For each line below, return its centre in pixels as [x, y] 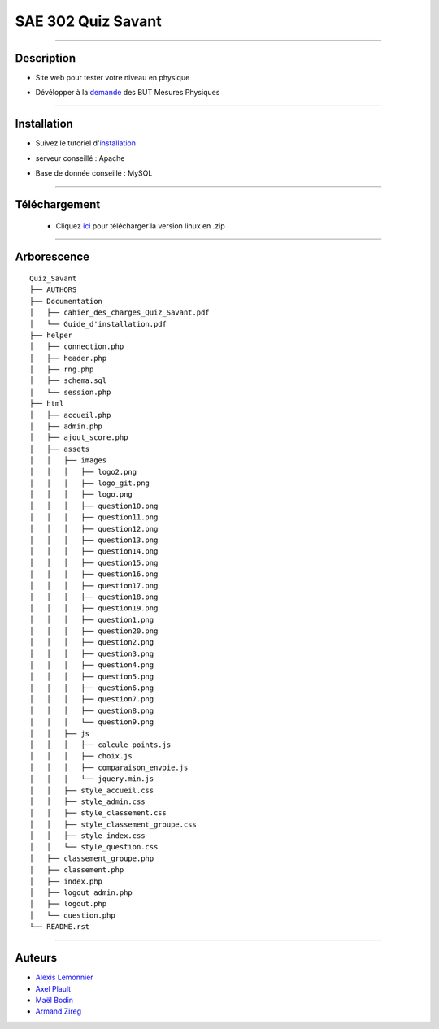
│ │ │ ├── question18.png [94, 597]
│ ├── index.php [66, 881]
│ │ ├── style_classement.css [98, 813]
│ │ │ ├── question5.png [92, 676]
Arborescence [52, 257]
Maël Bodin [54, 1000]
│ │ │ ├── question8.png [92, 710]
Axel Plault [53, 988]
